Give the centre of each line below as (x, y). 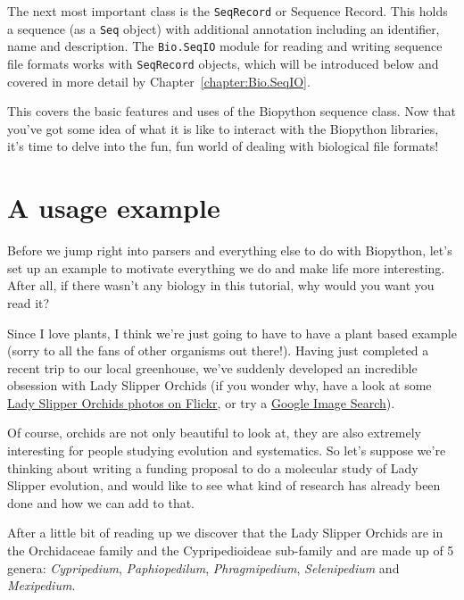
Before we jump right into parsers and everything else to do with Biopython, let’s (230, 250)
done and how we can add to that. (101, 502)
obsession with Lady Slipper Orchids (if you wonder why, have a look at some (220, 385)
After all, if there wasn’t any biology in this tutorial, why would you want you (221, 285)
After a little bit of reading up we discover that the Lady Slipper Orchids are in (225, 533)
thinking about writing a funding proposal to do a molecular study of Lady (213, 467)
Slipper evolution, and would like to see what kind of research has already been (224, 485)
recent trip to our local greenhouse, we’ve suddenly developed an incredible (212, 367)
